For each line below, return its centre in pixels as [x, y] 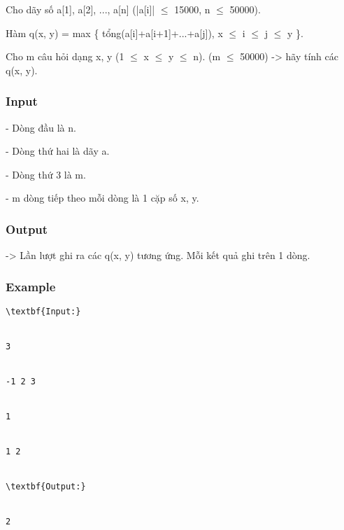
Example [31, 286]
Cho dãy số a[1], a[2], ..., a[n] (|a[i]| [80, 9]
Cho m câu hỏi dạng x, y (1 [65, 56]
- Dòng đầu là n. [41, 127]
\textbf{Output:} [46, 486]
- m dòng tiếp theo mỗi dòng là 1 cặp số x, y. [102, 198]
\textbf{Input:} [43, 312]
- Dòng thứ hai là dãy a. [58, 151]
